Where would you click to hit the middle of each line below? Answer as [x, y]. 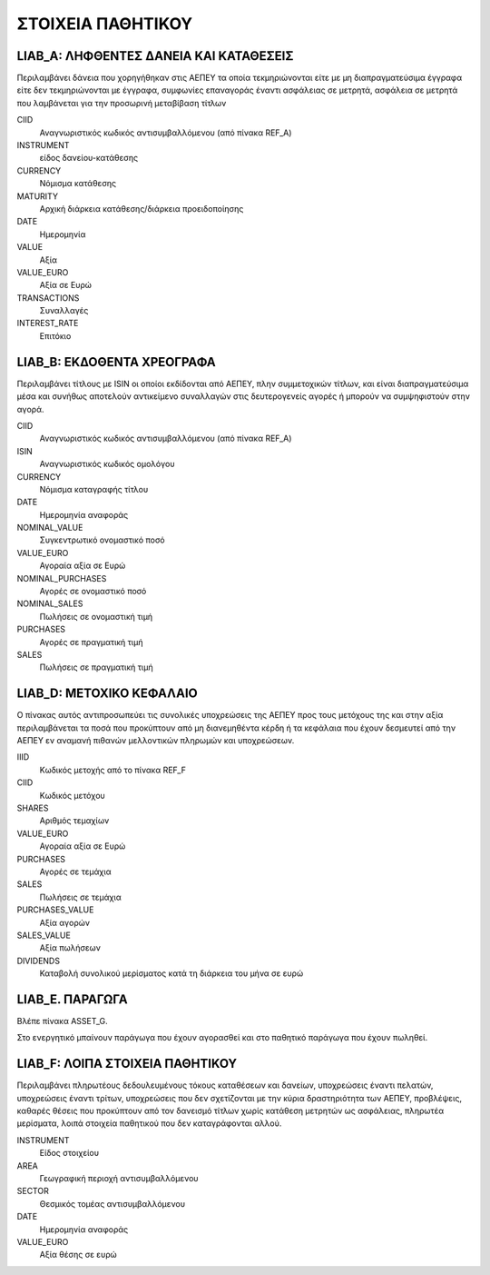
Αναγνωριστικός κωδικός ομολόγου [107, 464]
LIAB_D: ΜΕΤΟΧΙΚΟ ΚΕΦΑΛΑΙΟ [108, 694]
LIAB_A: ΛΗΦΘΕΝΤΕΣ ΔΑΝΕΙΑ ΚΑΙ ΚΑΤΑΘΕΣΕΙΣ [155, 56]
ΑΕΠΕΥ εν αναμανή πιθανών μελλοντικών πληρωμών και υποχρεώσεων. [156, 741]
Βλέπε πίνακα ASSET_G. [62, 1021]
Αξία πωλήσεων [70, 948]
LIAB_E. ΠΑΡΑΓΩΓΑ [73, 999]
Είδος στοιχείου [69, 1153]
